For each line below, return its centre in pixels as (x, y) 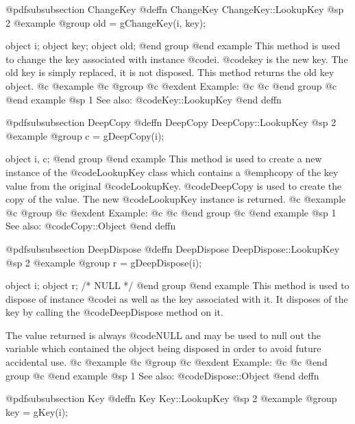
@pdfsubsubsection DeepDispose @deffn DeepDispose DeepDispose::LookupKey (173, 248)
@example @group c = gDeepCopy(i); (85, 135)
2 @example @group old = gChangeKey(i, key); (106, 22)
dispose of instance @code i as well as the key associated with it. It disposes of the (177, 298)
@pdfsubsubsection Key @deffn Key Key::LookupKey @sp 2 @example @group (171, 398)
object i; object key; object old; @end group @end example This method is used (173, 46)
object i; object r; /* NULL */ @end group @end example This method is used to (177, 285)
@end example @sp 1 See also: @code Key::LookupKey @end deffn (144, 99)
